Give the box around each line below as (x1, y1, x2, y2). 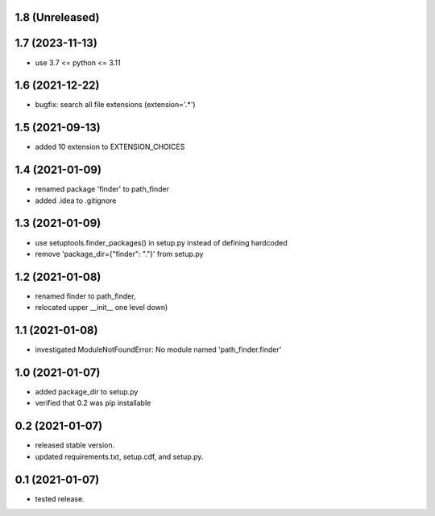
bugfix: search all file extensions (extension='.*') (35, 100, 197, 109)
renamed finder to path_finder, (35, 291, 136, 301)
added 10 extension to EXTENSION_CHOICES (35, 142, 185, 152)
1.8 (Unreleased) (14, 10, 100, 24)
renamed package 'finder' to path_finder (35, 184, 169, 194)
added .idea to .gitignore (35, 196, 117, 205)
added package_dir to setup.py (35, 387, 139, 397)
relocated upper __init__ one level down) (35, 303, 168, 312)
